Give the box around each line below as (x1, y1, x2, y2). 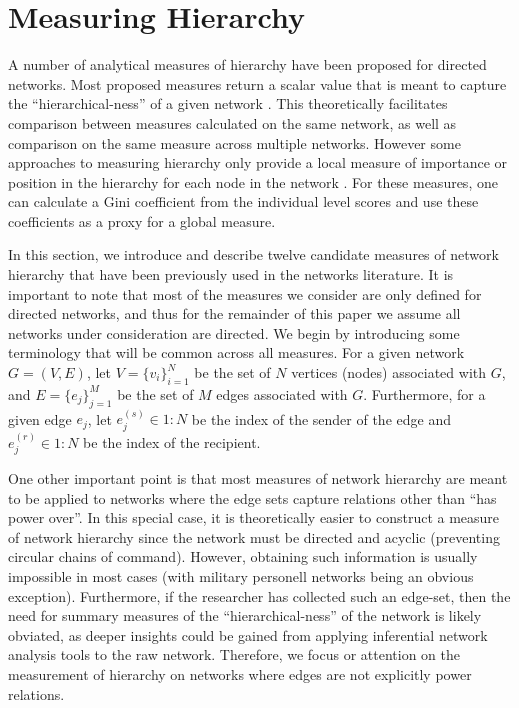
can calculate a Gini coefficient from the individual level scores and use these (8, 191, 479, 212)
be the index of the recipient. (83, 431, 261, 452)
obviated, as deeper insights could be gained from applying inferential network (8, 624, 488, 645)
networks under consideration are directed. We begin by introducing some (8, 322, 460, 343)
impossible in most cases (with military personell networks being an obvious (8, 566, 474, 587)
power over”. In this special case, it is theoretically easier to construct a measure (8, 507, 500, 528)
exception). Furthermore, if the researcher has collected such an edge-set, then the (8, 585, 511, 606)
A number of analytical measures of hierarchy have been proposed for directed (8, 54, 487, 75)
